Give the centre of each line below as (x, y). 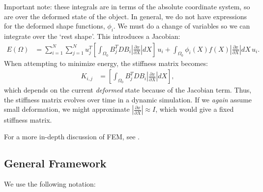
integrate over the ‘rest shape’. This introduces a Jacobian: (92, 36)
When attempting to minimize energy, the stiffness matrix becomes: (106, 63)
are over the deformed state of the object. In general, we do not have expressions (125, 16)
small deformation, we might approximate (67, 109)
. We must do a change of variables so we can (182, 26)
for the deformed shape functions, (55, 26)
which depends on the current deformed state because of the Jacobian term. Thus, (128, 90)
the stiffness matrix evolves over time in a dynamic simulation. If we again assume (128, 99)
